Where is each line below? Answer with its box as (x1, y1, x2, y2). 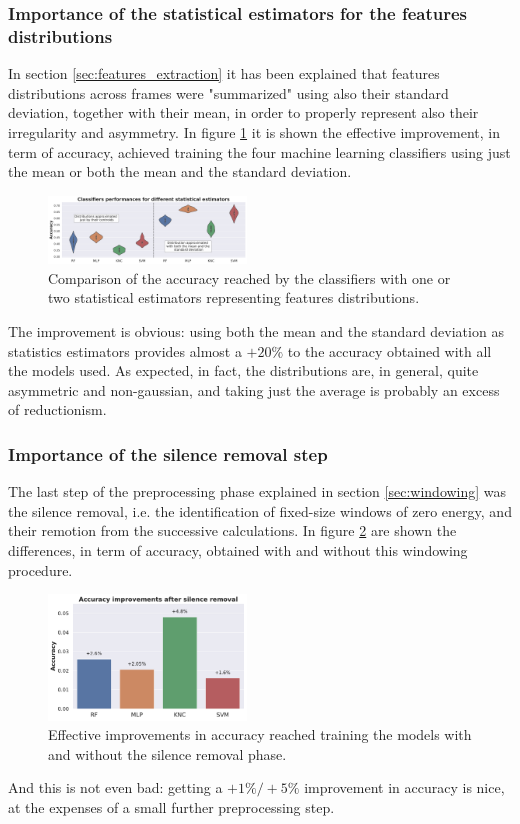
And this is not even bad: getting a (8, 777, 223, 798)
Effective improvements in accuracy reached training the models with (48, 724, 472, 745)
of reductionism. (8, 399, 107, 420)
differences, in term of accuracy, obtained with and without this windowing (8, 539, 468, 560)
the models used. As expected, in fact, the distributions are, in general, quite (8, 360, 479, 381)
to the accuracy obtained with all (287, 340, 492, 361)
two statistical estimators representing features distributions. (48, 287, 420, 308)
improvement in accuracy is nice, (304, 777, 505, 798)
